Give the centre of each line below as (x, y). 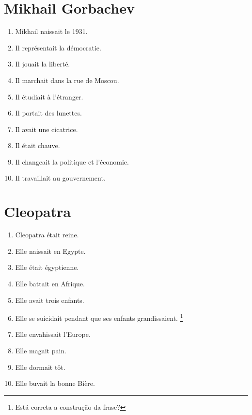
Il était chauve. (38, 145)
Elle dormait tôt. (40, 367)
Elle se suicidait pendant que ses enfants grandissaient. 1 (99, 317)
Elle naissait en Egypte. (50, 251)
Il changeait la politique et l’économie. (72, 161)
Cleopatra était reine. (47, 235)
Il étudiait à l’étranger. (49, 96)
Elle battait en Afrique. (50, 283)
